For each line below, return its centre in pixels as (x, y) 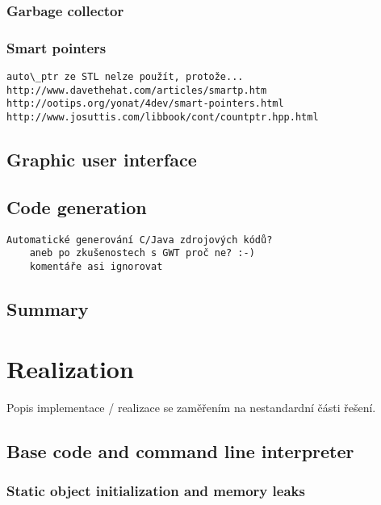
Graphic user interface (102, 160)
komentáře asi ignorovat (96, 266)
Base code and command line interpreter (180, 450)
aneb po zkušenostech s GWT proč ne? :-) (142, 253)
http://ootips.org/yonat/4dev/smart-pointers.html (145, 104)
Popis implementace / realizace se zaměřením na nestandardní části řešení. (191, 407)
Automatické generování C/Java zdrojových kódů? (140, 240)
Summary (48, 309)
